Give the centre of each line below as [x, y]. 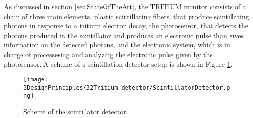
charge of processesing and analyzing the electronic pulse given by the [108, 54]
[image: [36, 80]
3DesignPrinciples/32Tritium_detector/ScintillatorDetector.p [127, 88]
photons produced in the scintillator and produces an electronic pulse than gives [124, 35]
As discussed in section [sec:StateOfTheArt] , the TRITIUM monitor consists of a [125, 6]
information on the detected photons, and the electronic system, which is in [117, 45]
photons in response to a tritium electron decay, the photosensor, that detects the [126, 26]
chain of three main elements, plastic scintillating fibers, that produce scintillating [126, 16]
